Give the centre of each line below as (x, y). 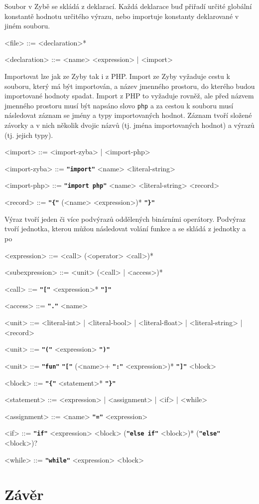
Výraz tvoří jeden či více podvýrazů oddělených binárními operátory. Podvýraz (125, 219)
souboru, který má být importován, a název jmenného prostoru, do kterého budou (130, 86)
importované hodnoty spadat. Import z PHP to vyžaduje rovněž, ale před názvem (129, 96)
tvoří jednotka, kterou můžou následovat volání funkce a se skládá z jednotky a (125, 229)
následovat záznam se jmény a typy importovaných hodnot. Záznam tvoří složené (128, 115)
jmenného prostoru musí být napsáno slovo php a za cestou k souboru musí (119, 105)
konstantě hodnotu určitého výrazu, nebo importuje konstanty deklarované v (122, 16)
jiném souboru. (27, 26)
